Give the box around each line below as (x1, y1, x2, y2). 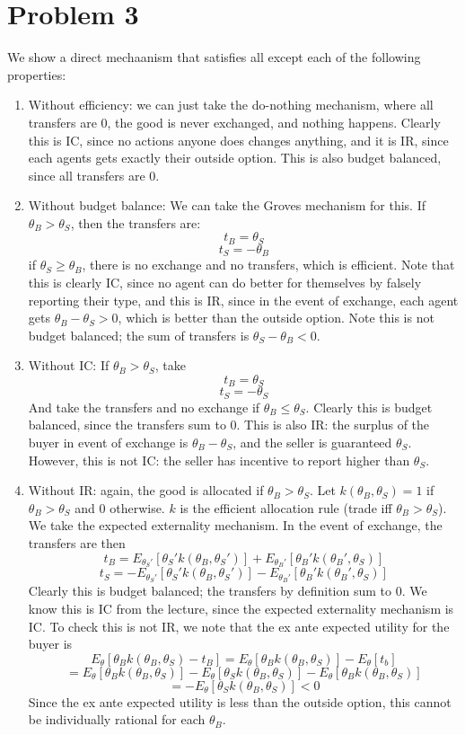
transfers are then (28, 534, 126, 552)
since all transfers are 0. (28, 165, 160, 184)
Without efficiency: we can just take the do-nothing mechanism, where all (28, 95, 434, 114)
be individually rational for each (28, 710, 206, 729)
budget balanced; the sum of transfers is (28, 325, 250, 344)
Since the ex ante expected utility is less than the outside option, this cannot (28, 692, 452, 711)
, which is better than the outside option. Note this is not (118, 308, 434, 327)
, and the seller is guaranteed (232, 433, 392, 452)
